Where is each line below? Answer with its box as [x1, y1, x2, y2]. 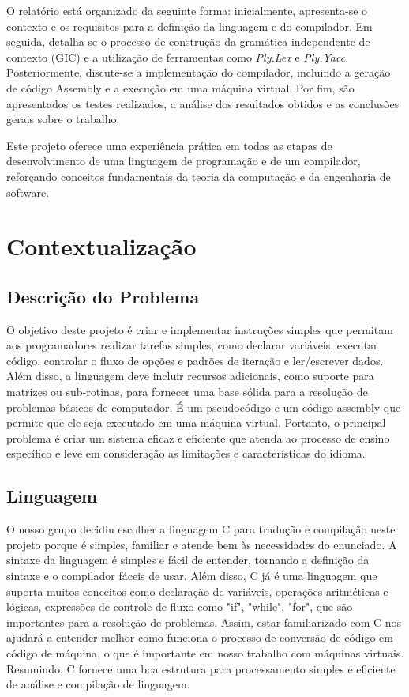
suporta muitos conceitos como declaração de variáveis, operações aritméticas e [6, 582, 388, 599]
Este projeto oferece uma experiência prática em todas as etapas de [6, 137, 332, 153]
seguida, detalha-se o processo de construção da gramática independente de [6, 33, 370, 50]
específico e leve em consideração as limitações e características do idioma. [6, 445, 366, 462]
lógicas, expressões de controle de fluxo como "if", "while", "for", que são [6, 598, 353, 615]
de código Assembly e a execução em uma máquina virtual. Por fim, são [6, 79, 355, 96]
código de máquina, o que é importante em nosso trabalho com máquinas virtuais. [6, 645, 404, 661]
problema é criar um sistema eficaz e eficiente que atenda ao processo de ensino [6, 429, 390, 446]
